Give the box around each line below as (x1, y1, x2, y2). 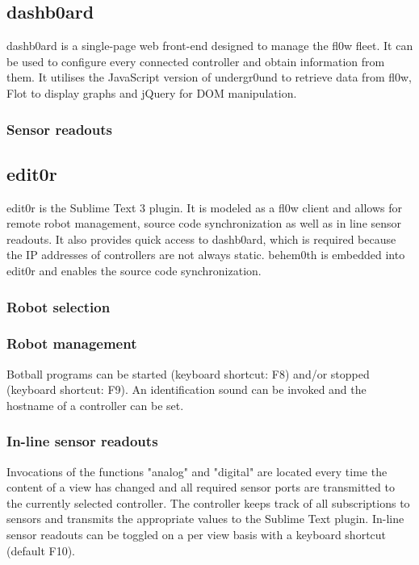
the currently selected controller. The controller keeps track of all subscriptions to (6, 494, 410, 511)
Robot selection (6, 296, 111, 316)
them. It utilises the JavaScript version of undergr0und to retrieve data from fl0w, (6, 69, 412, 86)
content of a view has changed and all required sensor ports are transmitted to (6, 479, 395, 496)
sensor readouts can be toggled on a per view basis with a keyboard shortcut (6, 526, 387, 543)
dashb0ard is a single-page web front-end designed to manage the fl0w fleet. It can (6, 37, 413, 54)
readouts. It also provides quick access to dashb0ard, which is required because (6, 230, 396, 247)
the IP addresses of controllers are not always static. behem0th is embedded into (6, 246, 405, 263)
